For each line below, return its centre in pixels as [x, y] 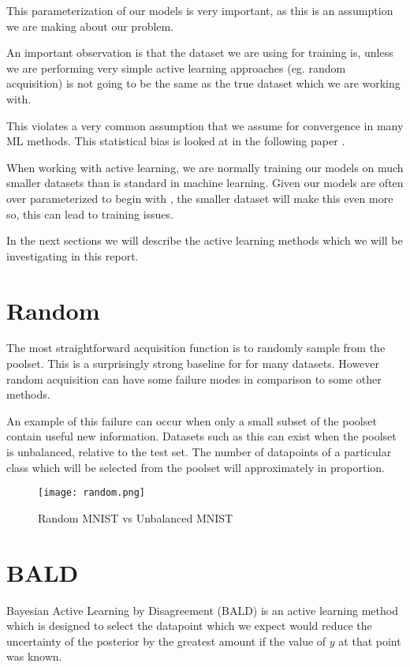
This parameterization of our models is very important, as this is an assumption [200, 10]
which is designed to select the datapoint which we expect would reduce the [189, 626]
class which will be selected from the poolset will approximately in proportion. [196, 467]
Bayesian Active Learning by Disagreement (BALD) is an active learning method [202, 610]
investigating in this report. [73, 255]
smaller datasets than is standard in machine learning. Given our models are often [205, 183]
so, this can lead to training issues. [90, 214]
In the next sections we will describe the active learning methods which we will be [205, 240]
